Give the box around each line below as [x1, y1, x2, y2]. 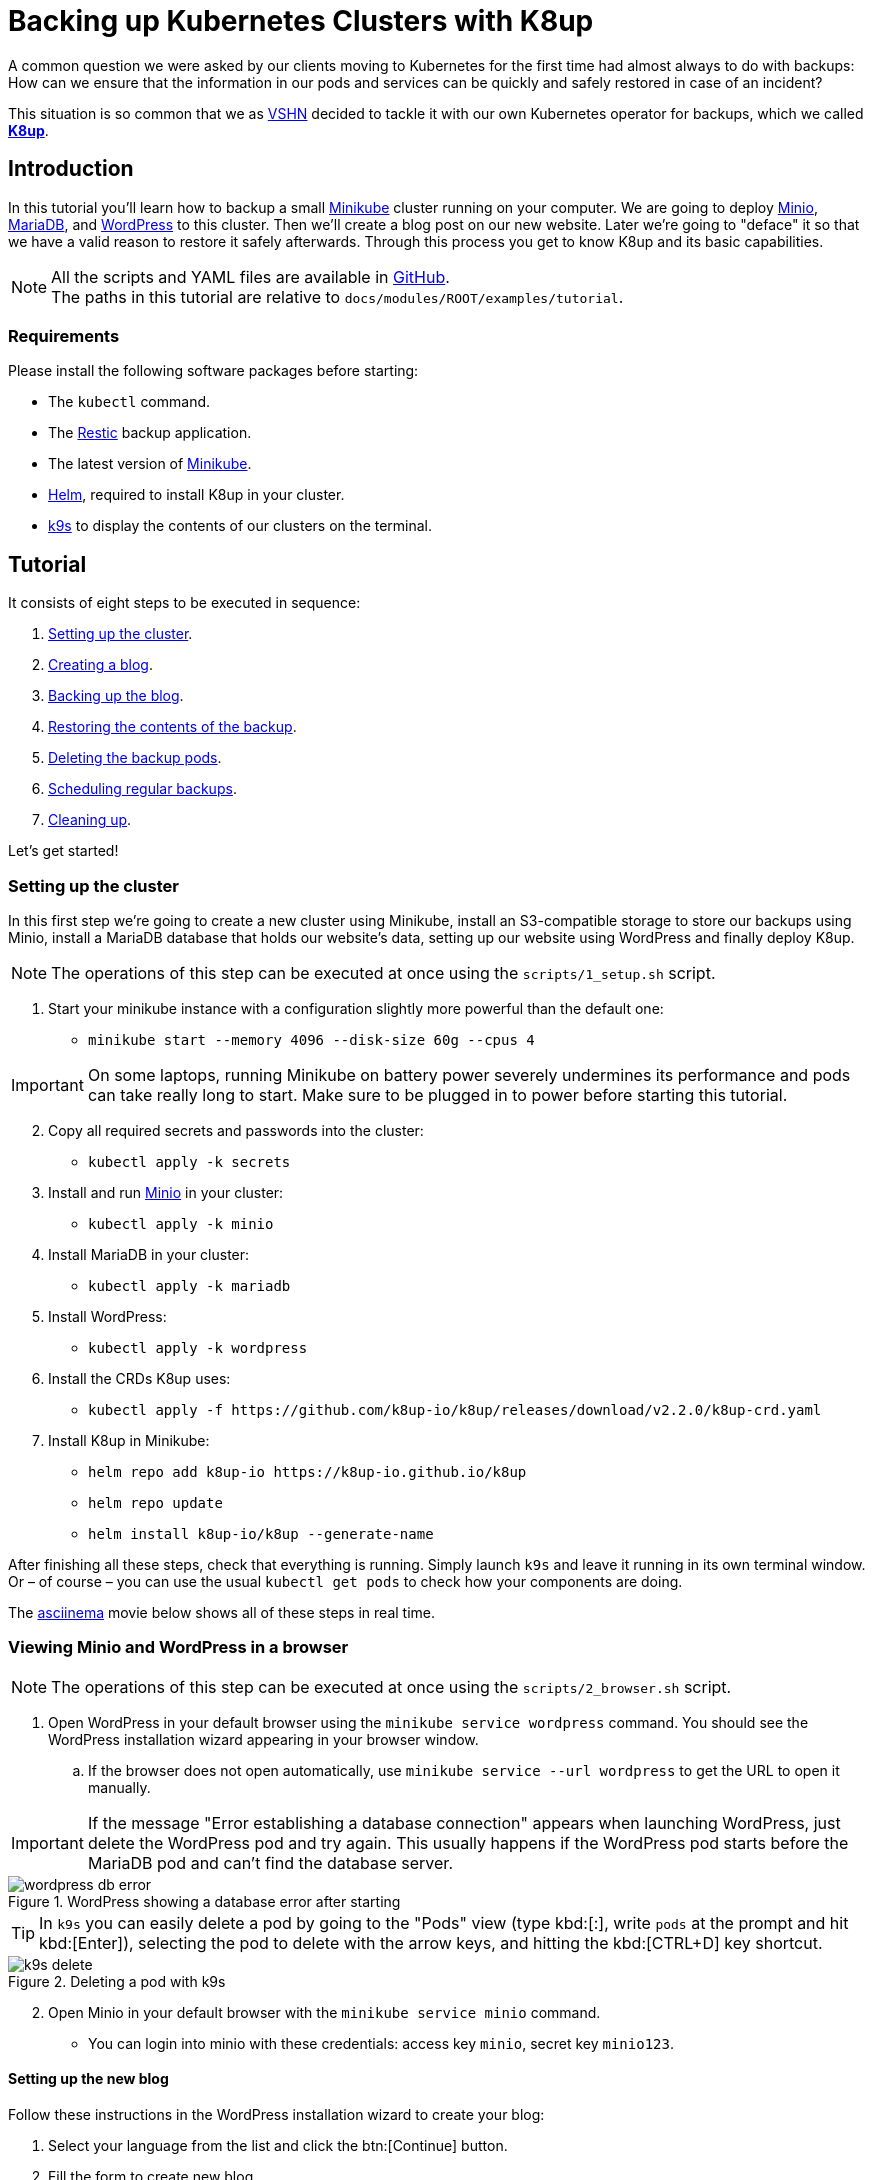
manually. [88, 1778, 151, 1796]
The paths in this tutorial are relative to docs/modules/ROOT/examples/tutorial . [51, 286, 624, 307]
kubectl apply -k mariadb [88, 1277, 291, 1294]
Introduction [8, 156, 134, 182]
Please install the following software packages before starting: [8, 362, 419, 380]
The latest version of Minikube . [48, 455, 252, 473]
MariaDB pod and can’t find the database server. [87, 1852, 453, 1873]
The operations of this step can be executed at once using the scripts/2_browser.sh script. [51, 1676, 732, 1697]
